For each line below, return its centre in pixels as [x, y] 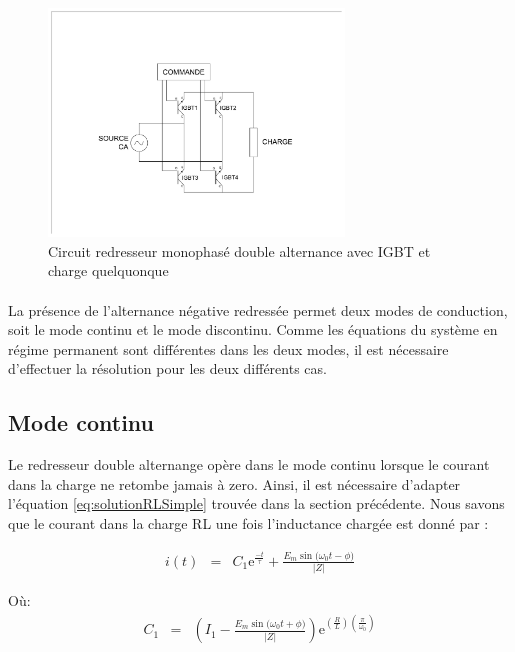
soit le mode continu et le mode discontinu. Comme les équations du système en [253, 329]
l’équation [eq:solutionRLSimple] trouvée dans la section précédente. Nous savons [256, 503]
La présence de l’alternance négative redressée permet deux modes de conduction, [258, 309]
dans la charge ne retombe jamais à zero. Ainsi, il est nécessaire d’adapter [234, 483]
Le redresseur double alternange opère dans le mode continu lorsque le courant [249, 464]
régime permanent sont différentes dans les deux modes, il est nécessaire [228, 348]
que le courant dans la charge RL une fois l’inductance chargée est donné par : [248, 522]
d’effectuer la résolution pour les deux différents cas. [167, 368]
